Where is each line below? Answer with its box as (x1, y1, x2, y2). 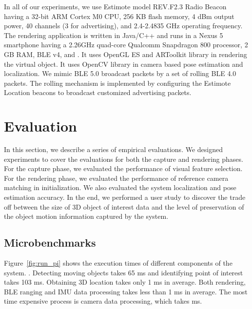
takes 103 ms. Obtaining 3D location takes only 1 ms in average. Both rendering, (4, 277, 246, 287)
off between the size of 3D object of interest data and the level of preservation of (4, 201, 244, 212)
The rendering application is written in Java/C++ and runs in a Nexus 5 (4, 30, 223, 40)
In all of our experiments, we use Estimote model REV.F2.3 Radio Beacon (4, 1, 227, 11)
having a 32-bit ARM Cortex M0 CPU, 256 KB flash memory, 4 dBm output (4, 11, 234, 21)
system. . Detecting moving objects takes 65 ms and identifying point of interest (4, 267, 243, 277)
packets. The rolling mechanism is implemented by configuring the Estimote (4, 77, 231, 88)
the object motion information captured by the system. (4, 211, 169, 221)
